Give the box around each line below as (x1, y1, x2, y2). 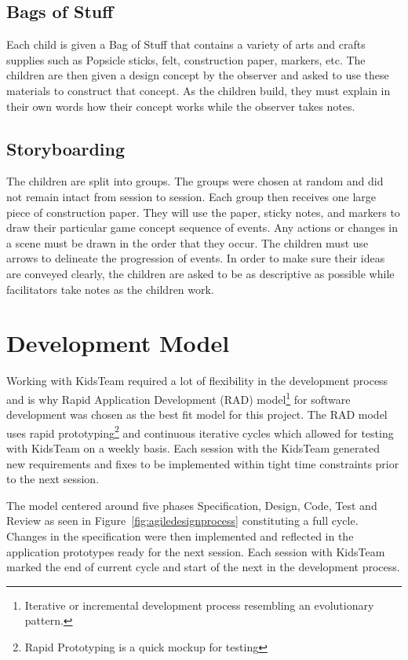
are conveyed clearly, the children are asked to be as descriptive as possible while (6, 265, 395, 281)
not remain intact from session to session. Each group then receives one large (6, 188, 377, 204)
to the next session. (6, 471, 100, 487)
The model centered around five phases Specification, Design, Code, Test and (6, 497, 377, 513)
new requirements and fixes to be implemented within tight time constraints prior (6, 455, 399, 471)
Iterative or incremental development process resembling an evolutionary (24, 596, 374, 613)
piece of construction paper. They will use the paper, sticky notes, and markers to (6, 203, 400, 220)
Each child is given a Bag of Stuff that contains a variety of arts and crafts (6, 36, 366, 53)
